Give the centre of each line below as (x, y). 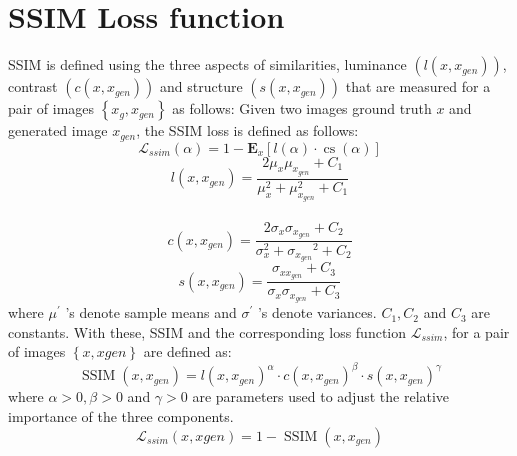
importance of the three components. (121, 415)
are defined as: (187, 351)
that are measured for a (418, 86)
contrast (33, 86)
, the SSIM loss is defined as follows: (247, 130)
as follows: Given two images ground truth (302, 108)
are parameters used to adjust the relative (321, 396)
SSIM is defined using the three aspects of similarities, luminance (207, 64)
